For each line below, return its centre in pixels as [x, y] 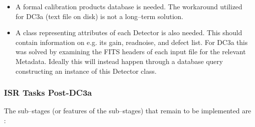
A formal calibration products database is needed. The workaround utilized [129, 6]
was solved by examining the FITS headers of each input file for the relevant [131, 52]
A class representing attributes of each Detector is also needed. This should [129, 32]
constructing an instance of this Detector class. [86, 71]
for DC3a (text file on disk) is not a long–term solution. [99, 16]
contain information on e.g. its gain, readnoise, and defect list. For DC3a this [131, 42]
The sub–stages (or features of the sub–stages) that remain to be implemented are [128, 111]
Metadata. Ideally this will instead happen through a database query [119, 61]
